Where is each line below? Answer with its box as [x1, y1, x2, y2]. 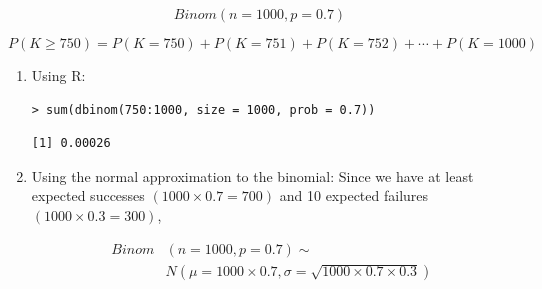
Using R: [31, 64, 86, 85]
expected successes [31, 185, 145, 206]
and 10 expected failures [279, 185, 429, 206]
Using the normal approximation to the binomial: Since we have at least [31, 165, 474, 186]
